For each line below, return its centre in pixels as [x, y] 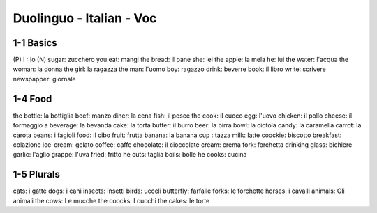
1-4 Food [32, 98]
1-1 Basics [35, 43]
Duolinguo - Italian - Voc [85, 18]
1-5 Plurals [37, 174]
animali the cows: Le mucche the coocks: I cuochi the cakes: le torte [111, 200]
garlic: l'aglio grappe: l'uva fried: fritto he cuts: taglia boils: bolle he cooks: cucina [130, 155]
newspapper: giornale [44, 79]
